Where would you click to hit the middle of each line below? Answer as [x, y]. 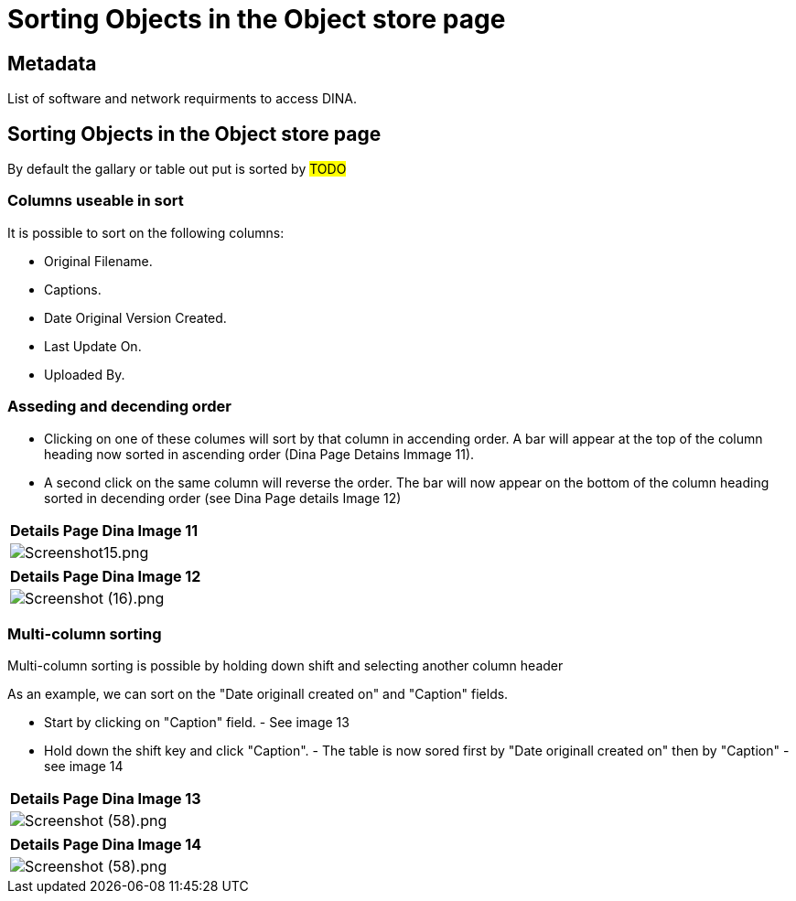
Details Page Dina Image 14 [106, 845]
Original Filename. [98, 261]
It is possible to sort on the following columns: [146, 232]
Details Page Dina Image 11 [104, 530]
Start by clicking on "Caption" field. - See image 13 [197, 723]
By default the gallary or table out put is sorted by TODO [177, 169]
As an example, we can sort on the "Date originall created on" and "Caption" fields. [258, 694]
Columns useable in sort [96, 201]
